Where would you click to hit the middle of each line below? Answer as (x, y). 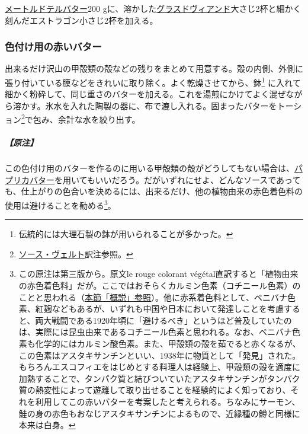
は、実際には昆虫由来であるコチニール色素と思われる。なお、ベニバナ (155, 332)
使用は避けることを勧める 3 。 (60, 204)
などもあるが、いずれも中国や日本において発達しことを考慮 (168, 309)
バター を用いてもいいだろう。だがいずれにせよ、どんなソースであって (165, 179)
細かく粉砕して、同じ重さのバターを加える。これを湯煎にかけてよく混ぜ (145, 94)
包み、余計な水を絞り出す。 (86, 119)
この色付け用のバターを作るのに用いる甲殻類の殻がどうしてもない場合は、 (150, 168)
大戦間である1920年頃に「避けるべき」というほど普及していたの (168, 320)
